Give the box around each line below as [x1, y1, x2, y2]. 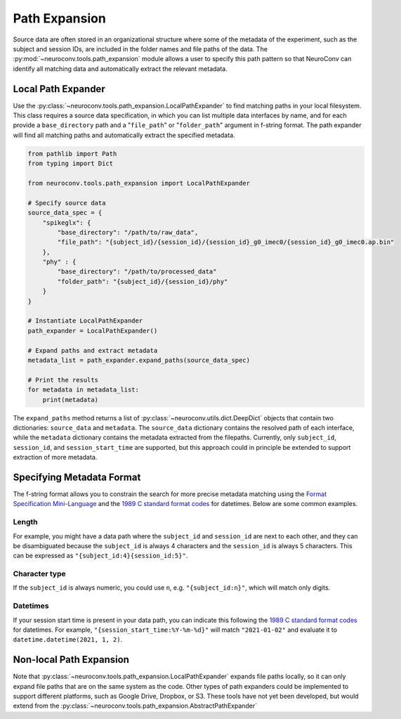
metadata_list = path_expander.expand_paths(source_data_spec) [27, 356, 251, 364]
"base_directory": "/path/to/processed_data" [57, 268, 217, 276]
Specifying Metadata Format [13, 471, 141, 483]
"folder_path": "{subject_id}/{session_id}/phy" [57, 278, 228, 285]
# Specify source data [27, 199, 106, 207]
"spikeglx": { [42, 219, 91, 226]
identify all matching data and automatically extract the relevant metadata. [13, 64, 228, 73]
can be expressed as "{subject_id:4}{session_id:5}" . [13, 552, 188, 560]
